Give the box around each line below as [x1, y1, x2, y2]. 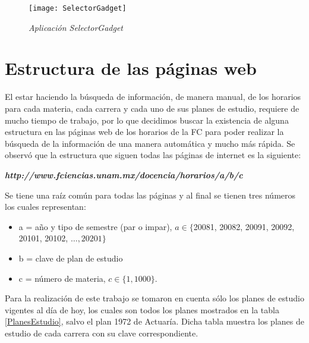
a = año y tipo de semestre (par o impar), [18, 220, 172, 232]
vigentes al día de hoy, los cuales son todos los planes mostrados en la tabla [5, 303, 279, 316]
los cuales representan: [5, 200, 86, 213]
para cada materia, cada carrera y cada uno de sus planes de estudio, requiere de [5, 102, 299, 114]
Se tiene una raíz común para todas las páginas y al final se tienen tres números [5, 188, 296, 201]
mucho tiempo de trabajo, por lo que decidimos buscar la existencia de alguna [5, 114, 289, 126]
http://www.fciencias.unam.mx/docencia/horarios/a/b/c [5, 168, 243, 181]
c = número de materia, [18, 272, 106, 284]
